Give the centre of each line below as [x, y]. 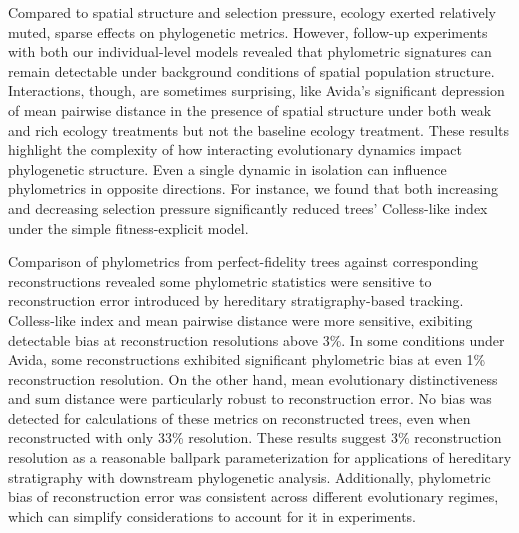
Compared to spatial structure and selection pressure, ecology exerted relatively [252, 12]
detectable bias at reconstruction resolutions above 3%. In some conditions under [256, 339]
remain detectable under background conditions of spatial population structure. [251, 70]
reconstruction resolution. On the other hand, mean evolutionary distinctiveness [253, 378]
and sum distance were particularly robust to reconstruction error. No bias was [250, 398]
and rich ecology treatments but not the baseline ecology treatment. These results [258, 129]
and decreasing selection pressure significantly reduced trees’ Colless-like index [248, 207]
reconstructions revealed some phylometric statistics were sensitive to [220, 280]
